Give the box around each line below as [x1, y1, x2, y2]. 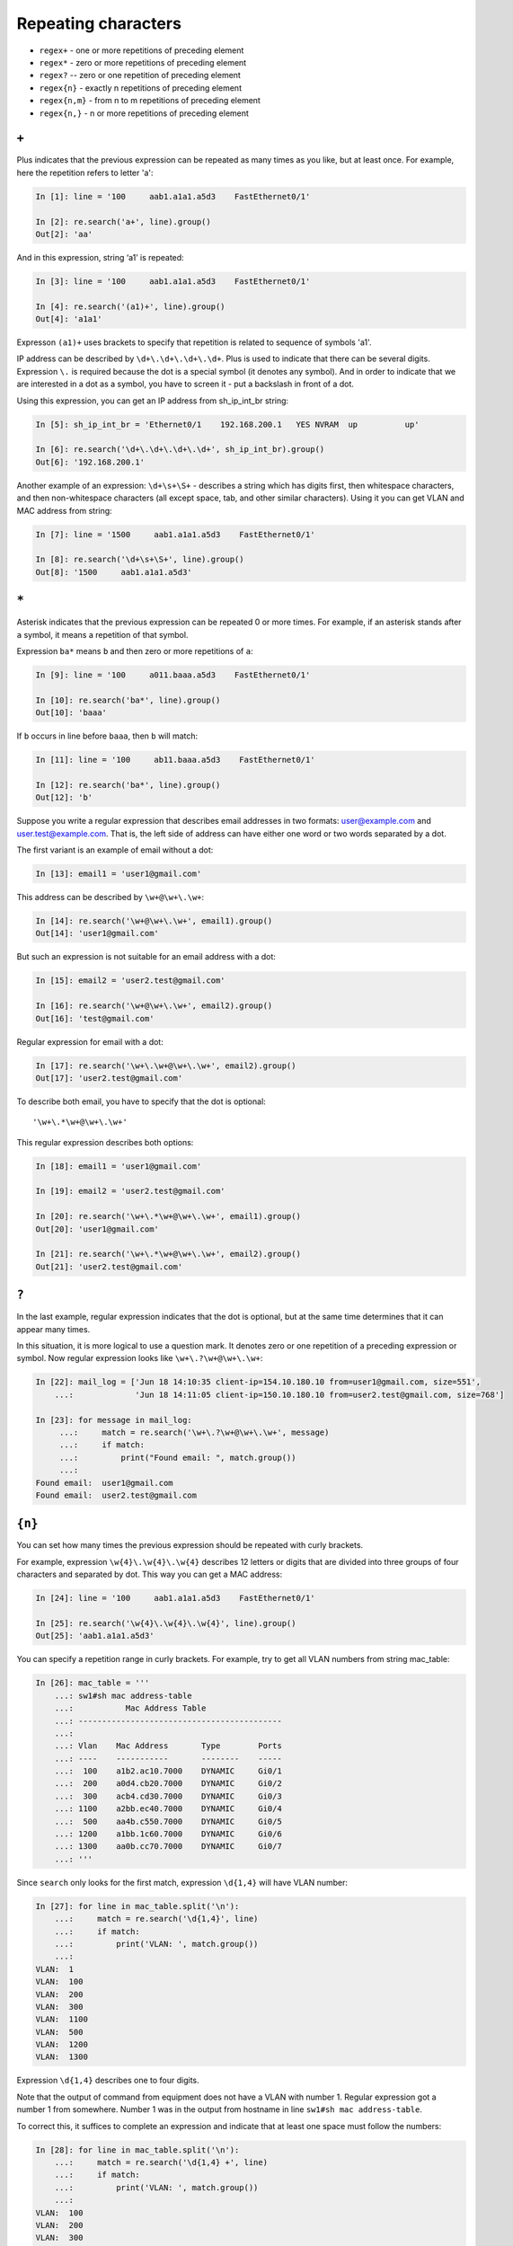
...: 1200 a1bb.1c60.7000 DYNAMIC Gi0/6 [54, 1829, 282, 1839]
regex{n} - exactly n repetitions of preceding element [39, 82, 243, 93]
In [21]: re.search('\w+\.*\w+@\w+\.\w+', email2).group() [35, 1249, 301, 1260]
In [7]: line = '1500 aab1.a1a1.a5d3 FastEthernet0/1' [35, 529, 315, 539]
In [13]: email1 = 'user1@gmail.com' [35, 869, 202, 880]
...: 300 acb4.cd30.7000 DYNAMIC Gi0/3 [54, 1791, 282, 1801]
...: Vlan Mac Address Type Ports [54, 1741, 282, 1751]
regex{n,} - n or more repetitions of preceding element [39, 108, 249, 119]
